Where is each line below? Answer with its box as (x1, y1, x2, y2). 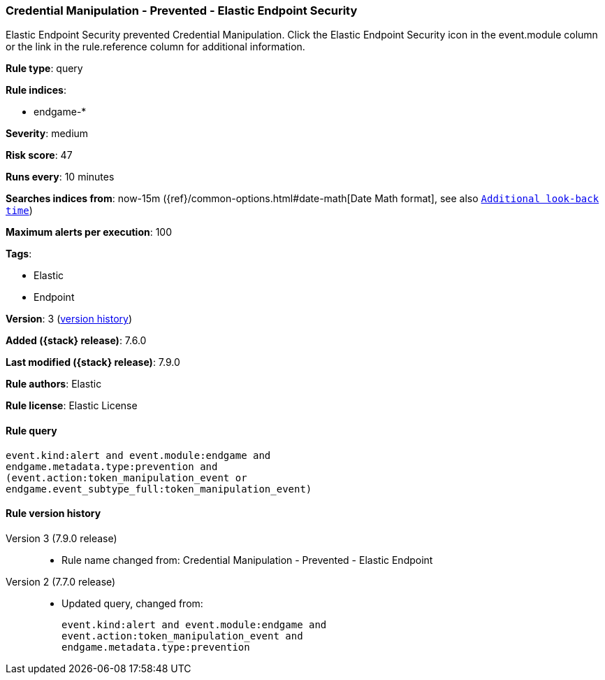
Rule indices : (6, 84, 66, 97)
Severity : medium (6, 127, 89, 140)
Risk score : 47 (6, 149, 73, 162)
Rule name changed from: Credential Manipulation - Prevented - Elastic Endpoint (61, 553, 433, 566)
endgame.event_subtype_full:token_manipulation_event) (6, 483, 312, 495)
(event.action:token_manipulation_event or (6, 472, 247, 483)
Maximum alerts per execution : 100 (6, 226, 173, 239)
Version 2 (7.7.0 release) (6, 575, 116, 588)
